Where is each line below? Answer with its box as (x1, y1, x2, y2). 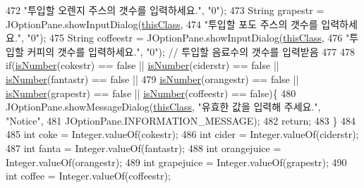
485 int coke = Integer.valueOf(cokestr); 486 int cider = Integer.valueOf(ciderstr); (6, 127, 359, 142)
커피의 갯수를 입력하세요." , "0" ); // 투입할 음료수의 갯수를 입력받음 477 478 (27, 44, 355, 58)
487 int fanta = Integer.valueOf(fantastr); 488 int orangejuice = (6, 140, 281, 155)
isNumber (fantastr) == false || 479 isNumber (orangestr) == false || (6, 71, 299, 86)
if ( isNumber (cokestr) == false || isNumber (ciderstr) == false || (6, 58, 279, 73)
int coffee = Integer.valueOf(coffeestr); (6, 168, 171, 183)
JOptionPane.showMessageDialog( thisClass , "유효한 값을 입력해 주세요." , (6, 99, 321, 114)
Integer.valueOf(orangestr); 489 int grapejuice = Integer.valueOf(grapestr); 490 (6, 154, 347, 169)
